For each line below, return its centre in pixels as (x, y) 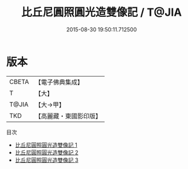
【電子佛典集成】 (59, 82)
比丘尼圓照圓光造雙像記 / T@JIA (102, 12)
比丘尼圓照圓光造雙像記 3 (47, 160)
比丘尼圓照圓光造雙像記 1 (46, 145)
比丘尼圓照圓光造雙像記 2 (47, 152)
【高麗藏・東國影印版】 (68, 116)
